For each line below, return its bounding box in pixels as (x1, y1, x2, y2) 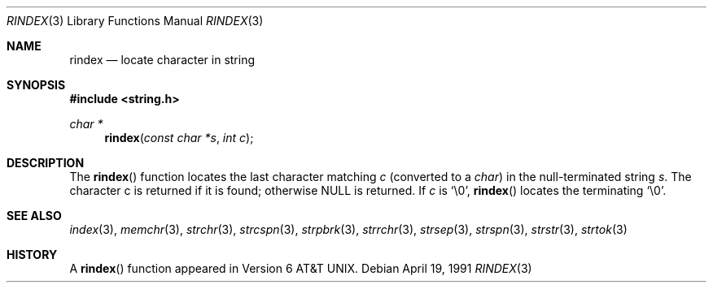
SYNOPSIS (7, 78, 66, 92)
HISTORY (7, 248, 58, 261)
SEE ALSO (7, 209, 62, 222)
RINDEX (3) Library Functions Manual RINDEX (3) (7, 14, 264, 28)
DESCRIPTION (7, 156, 85, 170)
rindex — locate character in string (69, 53, 256, 67)
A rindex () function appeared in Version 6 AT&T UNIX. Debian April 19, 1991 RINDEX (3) (69, 261, 532, 275)
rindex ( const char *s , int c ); (104, 131, 254, 144)
